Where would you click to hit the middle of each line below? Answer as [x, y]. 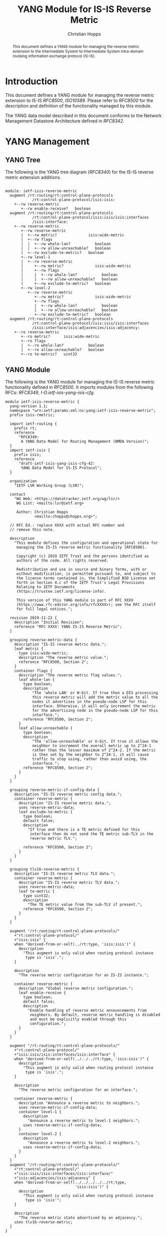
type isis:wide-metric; [43, 653]
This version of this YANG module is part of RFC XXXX [75, 600]
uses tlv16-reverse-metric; [43, 1222]
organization [23, 481]
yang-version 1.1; [29, 406]
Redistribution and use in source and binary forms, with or [81, 570]
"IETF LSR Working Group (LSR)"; [49, 486]
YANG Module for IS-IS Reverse [84, 9]
